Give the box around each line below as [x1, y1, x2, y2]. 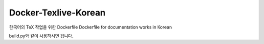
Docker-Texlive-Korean [9, 7, 106, 18]
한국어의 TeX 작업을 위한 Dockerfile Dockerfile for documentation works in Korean [9, 24, 172, 30]
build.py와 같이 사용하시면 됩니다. [9, 33, 73, 39]
